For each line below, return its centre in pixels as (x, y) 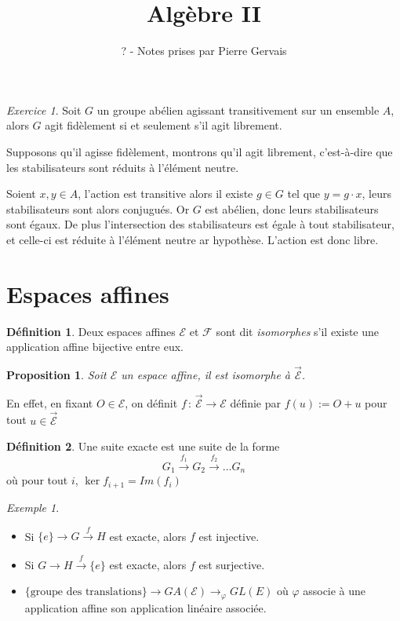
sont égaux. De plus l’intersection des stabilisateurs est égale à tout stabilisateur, (200, 224)
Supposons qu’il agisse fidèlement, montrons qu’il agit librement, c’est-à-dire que (200, 151)
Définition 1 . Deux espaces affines (91, 331)
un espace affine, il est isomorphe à (206, 374)
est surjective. (232, 564)
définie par (256, 402)
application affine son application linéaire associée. (145, 607)
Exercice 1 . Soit (44, 110)
